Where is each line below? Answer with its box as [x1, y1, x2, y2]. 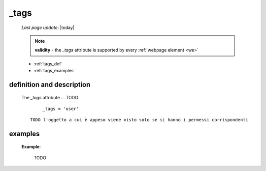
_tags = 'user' [42, 106, 79, 112]
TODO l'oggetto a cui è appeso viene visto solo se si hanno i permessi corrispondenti [30, 117, 249, 123]
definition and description [9, 80, 91, 88]
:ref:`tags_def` [33, 60, 63, 66]
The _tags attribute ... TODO [21, 94, 79, 100]
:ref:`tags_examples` [33, 68, 75, 74]
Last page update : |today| [21, 25, 75, 30]
